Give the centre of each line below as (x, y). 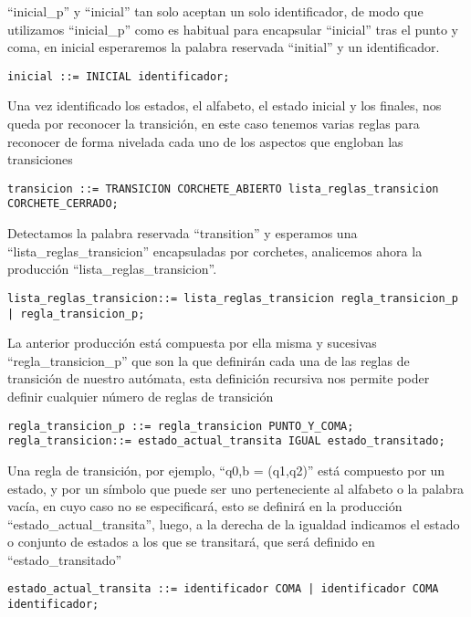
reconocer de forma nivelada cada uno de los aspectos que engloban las (205, 141)
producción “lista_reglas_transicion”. (112, 269)
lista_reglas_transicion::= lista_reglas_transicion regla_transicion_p (233, 298)
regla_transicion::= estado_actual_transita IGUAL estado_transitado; (226, 441)
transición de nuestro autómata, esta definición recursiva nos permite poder (219, 378)
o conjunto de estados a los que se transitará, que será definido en (191, 542)
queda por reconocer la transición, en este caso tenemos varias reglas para (214, 124)
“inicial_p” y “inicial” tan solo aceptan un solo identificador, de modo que (215, 11)
